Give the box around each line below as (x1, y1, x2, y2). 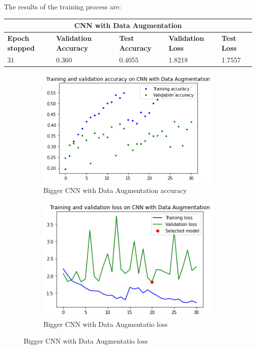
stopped (7, 42, 35, 53)
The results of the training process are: (4, 1, 121, 11)
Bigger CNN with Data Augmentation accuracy (43, 185, 187, 195)
